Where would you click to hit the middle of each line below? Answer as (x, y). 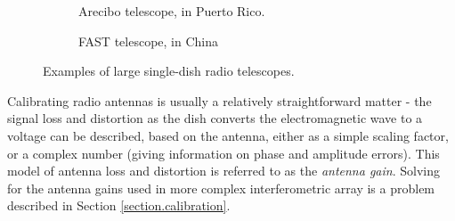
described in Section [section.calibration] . (119, 205)
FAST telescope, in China (148, 41)
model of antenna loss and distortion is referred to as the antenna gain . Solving (223, 171)
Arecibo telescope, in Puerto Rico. (172, 11)
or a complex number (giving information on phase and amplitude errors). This (223, 153)
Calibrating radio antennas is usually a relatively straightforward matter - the (219, 100)
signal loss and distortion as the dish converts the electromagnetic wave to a (215, 118)
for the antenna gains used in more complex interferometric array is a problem (221, 188)
